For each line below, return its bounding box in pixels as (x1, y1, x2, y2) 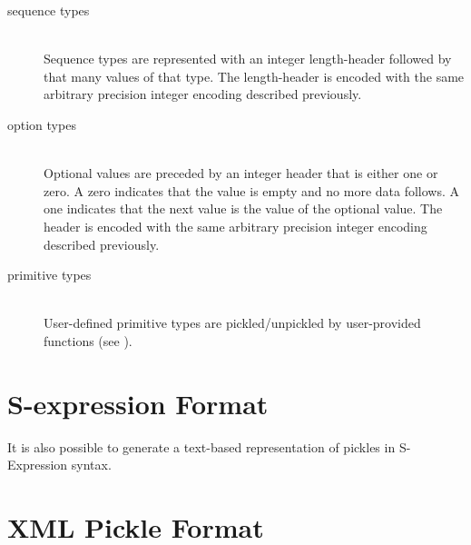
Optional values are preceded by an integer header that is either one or (44, 163, 438, 183)
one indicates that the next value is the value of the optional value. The (44, 199, 443, 218)
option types (7, 114, 76, 134)
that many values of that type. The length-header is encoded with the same (44, 66, 465, 85)
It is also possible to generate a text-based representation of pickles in (7, 437, 396, 456)
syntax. (71, 455, 112, 474)
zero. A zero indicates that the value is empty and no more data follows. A (44, 181, 460, 200)
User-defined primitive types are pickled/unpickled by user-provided (44, 313, 421, 332)
